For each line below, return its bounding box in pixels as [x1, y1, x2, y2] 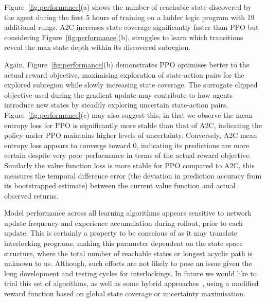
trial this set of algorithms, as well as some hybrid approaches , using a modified [4, 278, 259, 289]
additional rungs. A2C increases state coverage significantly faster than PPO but [4, 22, 259, 32]
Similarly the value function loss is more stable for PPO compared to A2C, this [4, 159, 255, 170]
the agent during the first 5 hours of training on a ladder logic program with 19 [4, 11, 255, 22]
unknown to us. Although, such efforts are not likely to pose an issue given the [4, 258, 252, 269]
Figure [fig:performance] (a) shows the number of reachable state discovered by [4, 2, 252, 12]
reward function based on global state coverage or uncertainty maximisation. [4, 288, 246, 299]
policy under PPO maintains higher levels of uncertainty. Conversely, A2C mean [4, 130, 257, 140]
